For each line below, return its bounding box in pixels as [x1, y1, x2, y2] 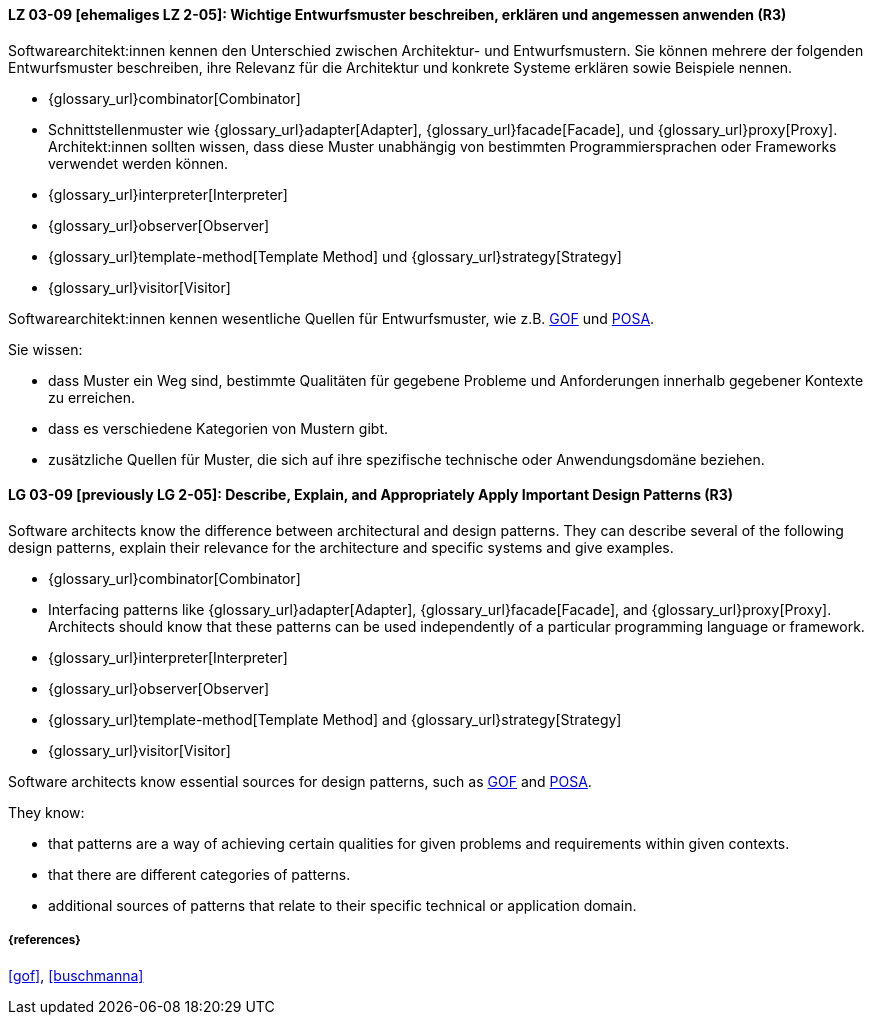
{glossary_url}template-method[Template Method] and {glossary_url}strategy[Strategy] [48, 710, 622, 728]
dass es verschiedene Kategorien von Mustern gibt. [48, 419, 388, 437]
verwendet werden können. [48, 154, 229, 172]
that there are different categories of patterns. [48, 865, 351, 883]
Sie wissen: [8, 340, 83, 358]
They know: [8, 803, 85, 821]
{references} [8, 933, 81, 948]
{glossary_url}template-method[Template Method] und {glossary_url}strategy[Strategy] [48, 247, 622, 265]
